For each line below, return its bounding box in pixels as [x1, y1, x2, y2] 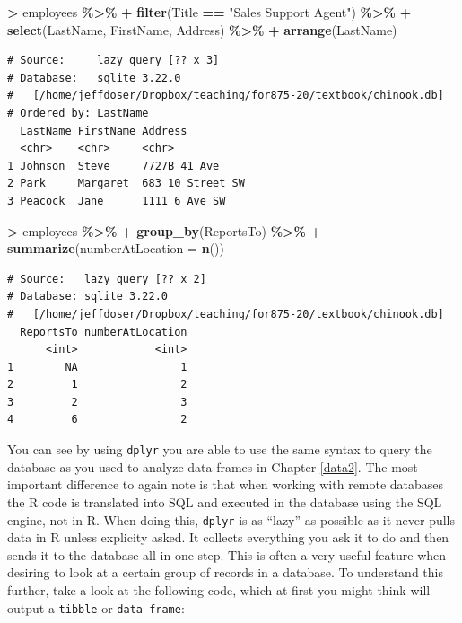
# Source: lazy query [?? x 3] [7, 54, 220, 67]
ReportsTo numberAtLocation [20, 325, 187, 338]
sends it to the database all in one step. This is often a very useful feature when [7, 545, 447, 564]
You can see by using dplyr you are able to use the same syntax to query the [7, 440, 432, 459]
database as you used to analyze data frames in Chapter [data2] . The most [7, 457, 418, 476]
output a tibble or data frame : [7, 598, 185, 617]
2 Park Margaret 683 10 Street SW [7, 177, 245, 190]
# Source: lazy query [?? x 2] [7, 272, 206, 285]
